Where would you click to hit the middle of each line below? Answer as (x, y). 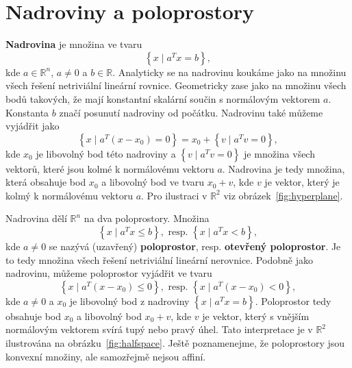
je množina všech (279, 153)
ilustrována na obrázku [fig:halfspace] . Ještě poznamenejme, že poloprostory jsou (175, 343)
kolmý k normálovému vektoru (69, 195)
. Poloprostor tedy (293, 300)
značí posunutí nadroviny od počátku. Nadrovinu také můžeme (191, 112)
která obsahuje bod (46, 182)
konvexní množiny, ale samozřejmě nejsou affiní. (106, 356)
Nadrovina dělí (36, 218)
